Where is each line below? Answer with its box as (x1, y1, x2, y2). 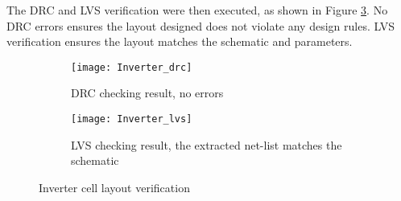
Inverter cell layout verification (39, 178, 190, 195)
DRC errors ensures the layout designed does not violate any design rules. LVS (6, 17, 395, 34)
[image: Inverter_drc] (71, 61, 192, 73)
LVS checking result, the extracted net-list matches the (71, 136, 342, 153)
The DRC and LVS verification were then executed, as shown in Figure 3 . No (6, 2, 388, 18)
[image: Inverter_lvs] (71, 113, 192, 125)
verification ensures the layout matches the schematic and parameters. (6, 33, 353, 50)
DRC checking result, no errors (71, 84, 224, 101)
